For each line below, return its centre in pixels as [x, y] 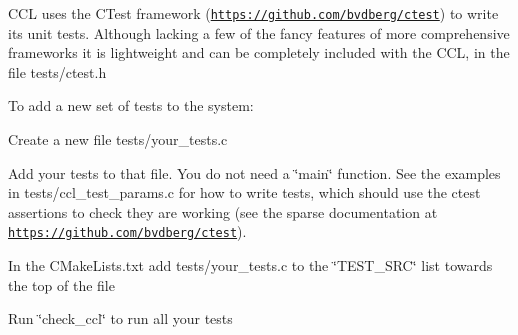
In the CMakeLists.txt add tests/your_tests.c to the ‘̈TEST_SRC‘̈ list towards [250, 265]
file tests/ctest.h [57, 71]
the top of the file [61, 284]
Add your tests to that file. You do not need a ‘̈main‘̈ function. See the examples [254, 172]
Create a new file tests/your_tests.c [118, 139]
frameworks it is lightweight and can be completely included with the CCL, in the [259, 52]
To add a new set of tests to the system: [131, 105]
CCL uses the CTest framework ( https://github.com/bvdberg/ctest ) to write [253, 13]
